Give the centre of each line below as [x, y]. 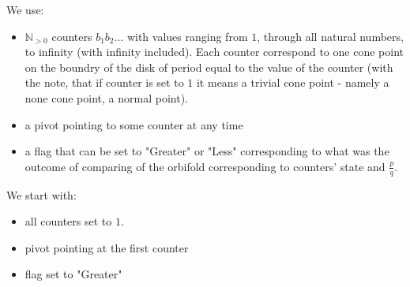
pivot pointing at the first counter [107, 247]
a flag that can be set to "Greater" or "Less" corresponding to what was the [207, 151]
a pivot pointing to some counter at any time [134, 124]
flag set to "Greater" [73, 274]
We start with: [41, 194]
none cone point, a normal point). [106, 97]
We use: [25, 9]
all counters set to [68, 221]
